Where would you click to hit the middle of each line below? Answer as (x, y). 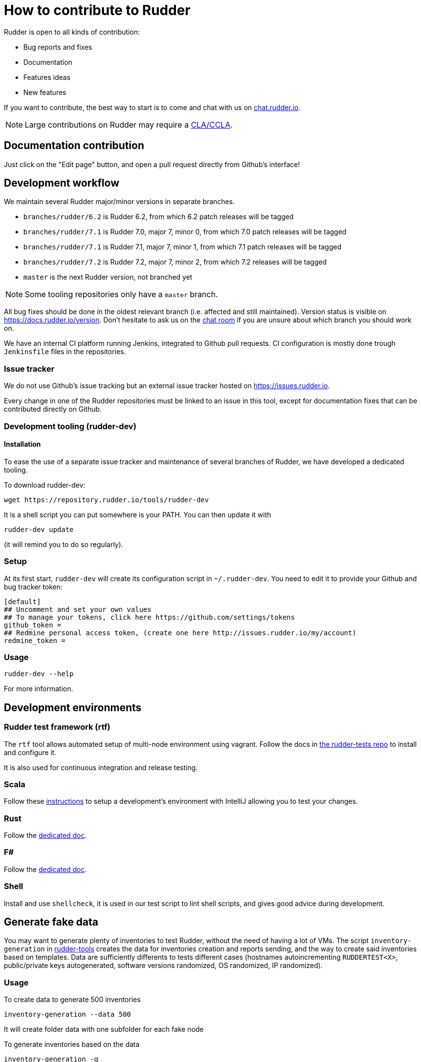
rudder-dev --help (39, 674)
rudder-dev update (39, 529)
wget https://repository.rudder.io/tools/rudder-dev (106, 500)
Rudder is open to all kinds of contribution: (72, 32)
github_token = (33, 625)
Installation (22, 444)
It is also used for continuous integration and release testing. (101, 767)
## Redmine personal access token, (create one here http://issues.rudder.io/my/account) (180, 633)
